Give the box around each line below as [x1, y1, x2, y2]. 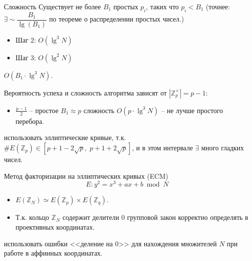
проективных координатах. [15, 221, 95, 232]
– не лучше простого [161, 105, 223, 115]
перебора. [15, 116, 44, 126]
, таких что [146, 1, 179, 11]
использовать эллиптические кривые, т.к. [4, 132, 126, 142]
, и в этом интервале [132, 142, 193, 153]
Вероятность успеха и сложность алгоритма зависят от [4, 87, 167, 97]
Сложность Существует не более [4, 1, 101, 11]
